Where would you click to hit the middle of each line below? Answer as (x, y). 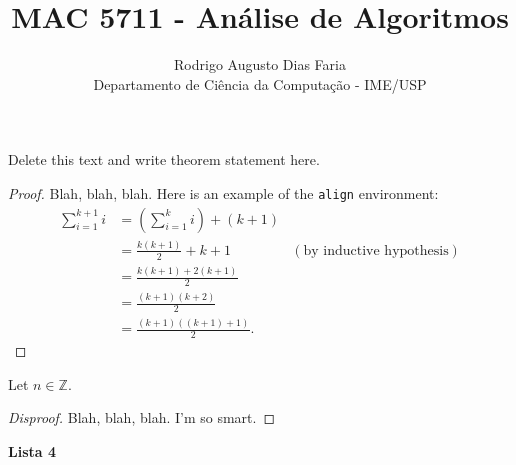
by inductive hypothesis (376, 250)
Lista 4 (32, 451)
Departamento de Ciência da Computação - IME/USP (260, 83)
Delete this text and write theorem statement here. (164, 159)
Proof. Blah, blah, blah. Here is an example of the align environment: (223, 192)
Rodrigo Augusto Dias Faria (260, 64)
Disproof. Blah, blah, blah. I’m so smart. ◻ (142, 417)
